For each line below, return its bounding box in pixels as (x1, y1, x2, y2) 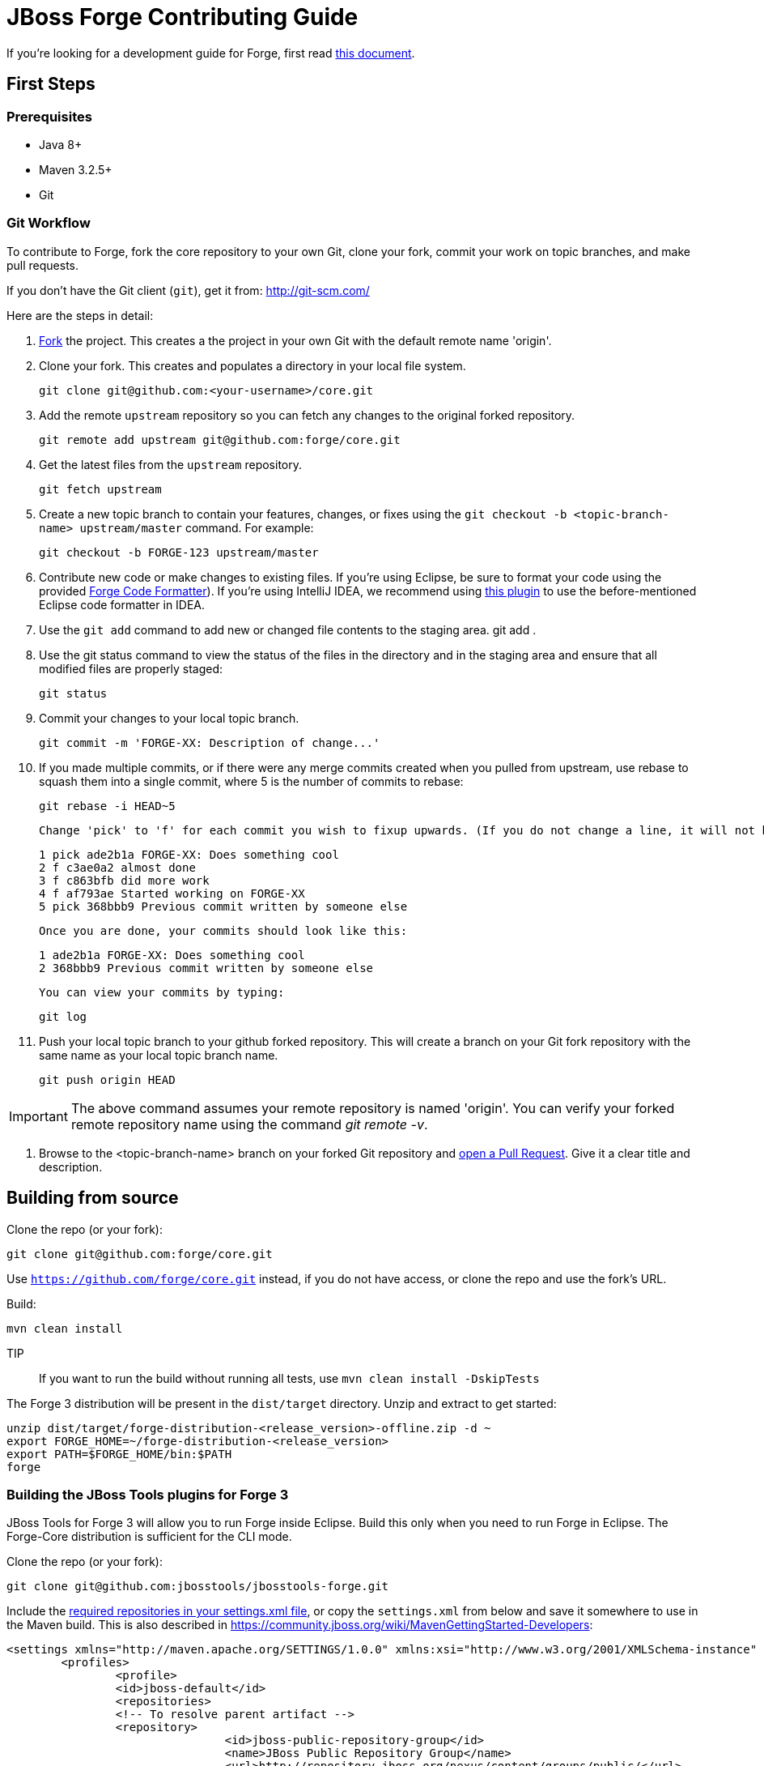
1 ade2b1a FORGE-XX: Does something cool (39, 948, 305, 962)
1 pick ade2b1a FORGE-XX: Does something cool (39, 847, 339, 861)
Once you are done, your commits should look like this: (39, 924, 408, 937)
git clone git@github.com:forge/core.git (6, 1247, 273, 1261)
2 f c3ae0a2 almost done (39, 860, 196, 874)
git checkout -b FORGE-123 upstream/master (39, 545, 319, 559)
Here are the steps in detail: (6, 308, 154, 322)
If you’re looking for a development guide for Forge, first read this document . (6, 45, 415, 60)
